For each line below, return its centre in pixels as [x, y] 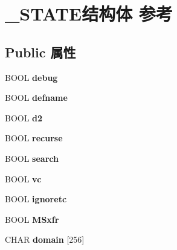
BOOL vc [23, 178]
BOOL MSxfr [32, 219]
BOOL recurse [34, 138]
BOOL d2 [24, 117]
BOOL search [32, 158]
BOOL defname [36, 98]
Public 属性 [40, 52]
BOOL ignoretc [36, 199]
